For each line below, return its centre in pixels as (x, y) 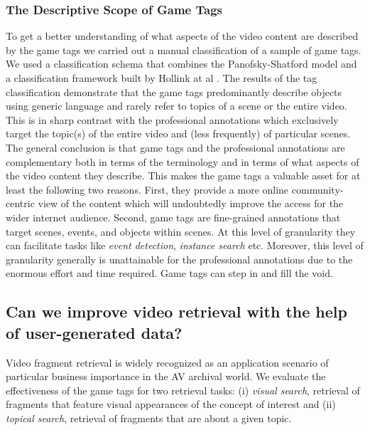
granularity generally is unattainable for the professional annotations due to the (179, 259)
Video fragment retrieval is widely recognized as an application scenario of (167, 362)
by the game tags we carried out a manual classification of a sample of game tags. (184, 49)
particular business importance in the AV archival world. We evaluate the (166, 376)
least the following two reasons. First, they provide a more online (147, 189)
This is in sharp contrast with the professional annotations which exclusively (172, 119)
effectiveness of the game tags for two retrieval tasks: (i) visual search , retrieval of (183, 390)
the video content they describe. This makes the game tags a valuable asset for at (183, 175)
